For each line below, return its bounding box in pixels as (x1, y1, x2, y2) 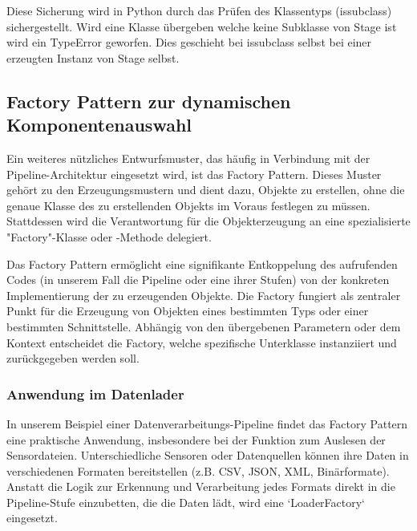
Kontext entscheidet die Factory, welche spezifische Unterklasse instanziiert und (6, 334, 397, 351)
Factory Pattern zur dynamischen (6, 88, 291, 113)
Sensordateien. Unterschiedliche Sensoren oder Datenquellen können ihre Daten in (6, 447, 409, 464)
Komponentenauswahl (6, 112, 192, 137)
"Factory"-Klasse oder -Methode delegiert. (6, 228, 212, 245)
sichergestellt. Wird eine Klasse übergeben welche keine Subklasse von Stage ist (6, 18, 397, 34)
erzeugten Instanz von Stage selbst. (6, 49, 180, 66)
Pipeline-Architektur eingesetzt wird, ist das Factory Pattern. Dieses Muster (6, 165, 382, 182)
